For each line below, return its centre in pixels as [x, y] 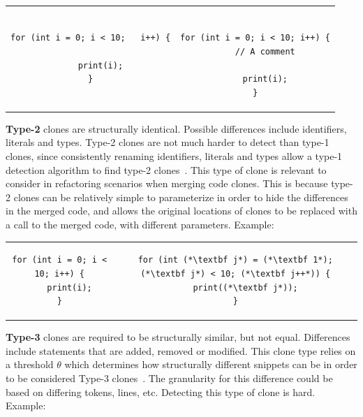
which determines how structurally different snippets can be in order [211, 364]
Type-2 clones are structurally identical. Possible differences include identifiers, [176, 128]
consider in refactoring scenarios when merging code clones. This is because [167, 183]
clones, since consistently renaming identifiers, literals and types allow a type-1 [174, 156]
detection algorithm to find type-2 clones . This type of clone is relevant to [166, 169]
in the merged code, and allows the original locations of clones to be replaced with [181, 211]
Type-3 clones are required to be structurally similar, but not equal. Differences [178, 337]
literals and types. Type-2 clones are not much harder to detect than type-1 [168, 142]
